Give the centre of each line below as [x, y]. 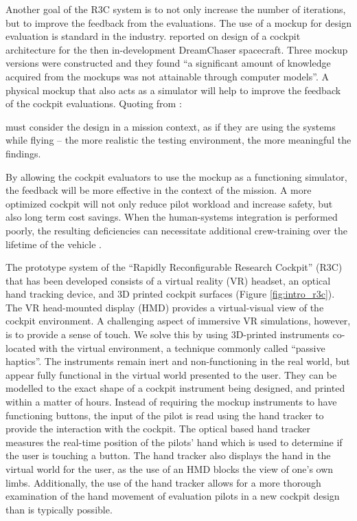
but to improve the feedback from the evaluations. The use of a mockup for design [178, 22]
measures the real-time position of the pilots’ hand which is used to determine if [174, 442]
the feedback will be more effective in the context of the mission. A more [159, 190]
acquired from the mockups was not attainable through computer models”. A [167, 76]
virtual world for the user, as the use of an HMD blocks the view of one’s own [170, 469]
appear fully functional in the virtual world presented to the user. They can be [171, 374]
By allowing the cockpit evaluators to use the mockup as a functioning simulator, [176, 176]
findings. [23, 153]
